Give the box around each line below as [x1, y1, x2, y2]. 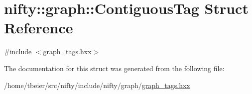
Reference [4, 17, 73, 38]
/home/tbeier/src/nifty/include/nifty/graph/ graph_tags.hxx [4, 80, 190, 90]
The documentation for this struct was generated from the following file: [4, 63, 225, 73]
